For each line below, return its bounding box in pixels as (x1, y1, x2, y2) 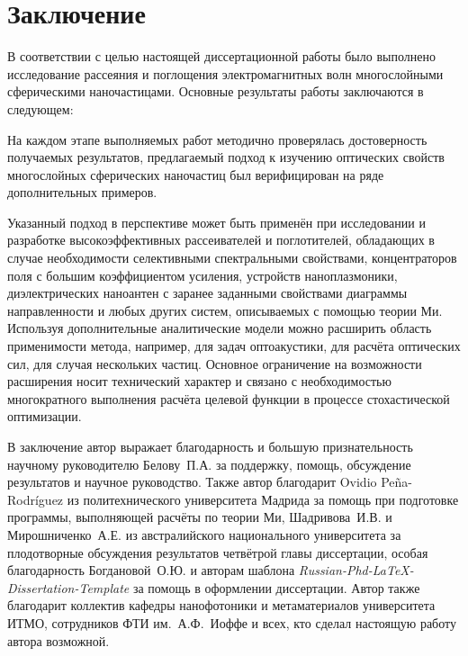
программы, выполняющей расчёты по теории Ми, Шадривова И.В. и (7, 508, 392, 526)
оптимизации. (7, 407, 82, 426)
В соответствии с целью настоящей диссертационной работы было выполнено (7, 47, 436, 66)
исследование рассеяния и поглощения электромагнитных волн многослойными (7, 64, 444, 83)
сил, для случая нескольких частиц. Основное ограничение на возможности (7, 354, 422, 373)
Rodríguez (7, 490, 64, 508)
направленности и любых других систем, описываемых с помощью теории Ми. (7, 301, 443, 319)
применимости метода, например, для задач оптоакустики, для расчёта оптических (7, 337, 461, 355)
